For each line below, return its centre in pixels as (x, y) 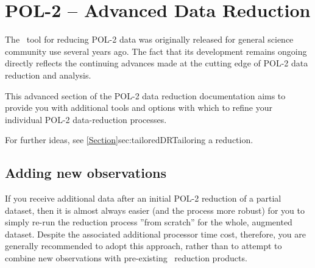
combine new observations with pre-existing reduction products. (126, 258)
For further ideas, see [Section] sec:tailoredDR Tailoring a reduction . (129, 140)
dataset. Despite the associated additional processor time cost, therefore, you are (156, 234)
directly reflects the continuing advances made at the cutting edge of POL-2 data (157, 63)
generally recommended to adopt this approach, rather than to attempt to (143, 246)
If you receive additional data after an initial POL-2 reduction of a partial (143, 198)
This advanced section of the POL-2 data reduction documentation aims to (145, 95)
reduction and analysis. (48, 75)
